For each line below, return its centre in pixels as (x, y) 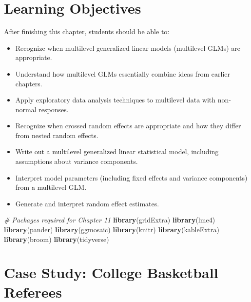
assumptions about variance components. (77, 161)
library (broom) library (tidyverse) (57, 239)
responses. (54, 109)
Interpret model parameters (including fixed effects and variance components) (131, 177)
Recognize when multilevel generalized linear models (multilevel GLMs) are (128, 48)
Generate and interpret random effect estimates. (87, 203)
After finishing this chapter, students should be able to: (87, 31)
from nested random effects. (57, 135)
